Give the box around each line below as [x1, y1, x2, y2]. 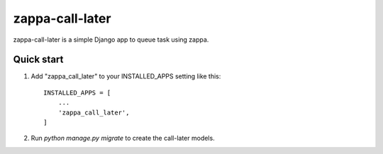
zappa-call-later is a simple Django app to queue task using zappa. [13, 35, 209, 44]
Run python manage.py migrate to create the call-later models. [30, 134, 216, 143]
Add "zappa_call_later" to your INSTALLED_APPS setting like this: [30, 72, 221, 81]
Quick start [13, 54, 64, 66]
